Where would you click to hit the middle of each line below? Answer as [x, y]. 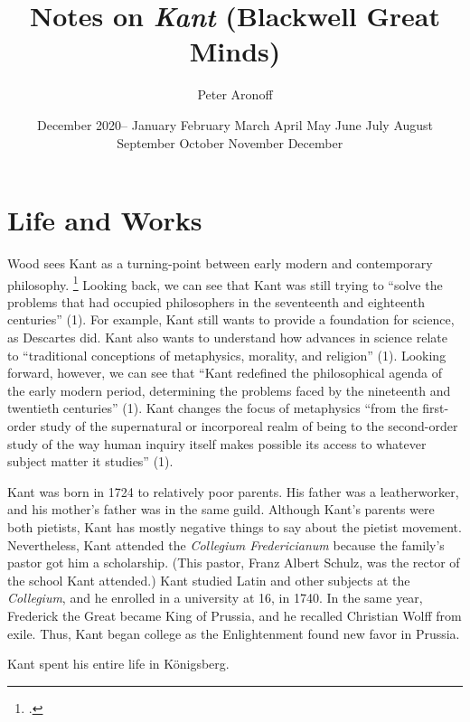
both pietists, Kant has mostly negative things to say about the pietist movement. [235, 527]
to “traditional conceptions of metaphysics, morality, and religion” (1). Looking [227, 355]
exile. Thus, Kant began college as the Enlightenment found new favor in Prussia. [234, 633]
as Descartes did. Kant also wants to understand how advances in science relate [227, 338]
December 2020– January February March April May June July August [235, 124]
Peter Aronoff [235, 94]
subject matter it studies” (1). [90, 461]
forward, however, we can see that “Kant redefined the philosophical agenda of [225, 373]
